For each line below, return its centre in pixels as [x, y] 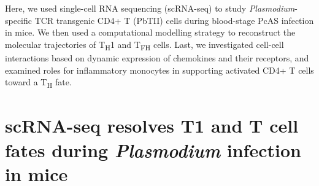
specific [19, 20]
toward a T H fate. [38, 83]
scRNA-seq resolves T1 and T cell [152, 126]
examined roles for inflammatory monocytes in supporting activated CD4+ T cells [159, 70]
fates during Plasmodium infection [153, 150]
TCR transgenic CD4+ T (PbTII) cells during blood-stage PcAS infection [174, 20]
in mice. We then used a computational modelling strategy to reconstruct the [150, 32]
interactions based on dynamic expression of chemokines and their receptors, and [157, 57]
